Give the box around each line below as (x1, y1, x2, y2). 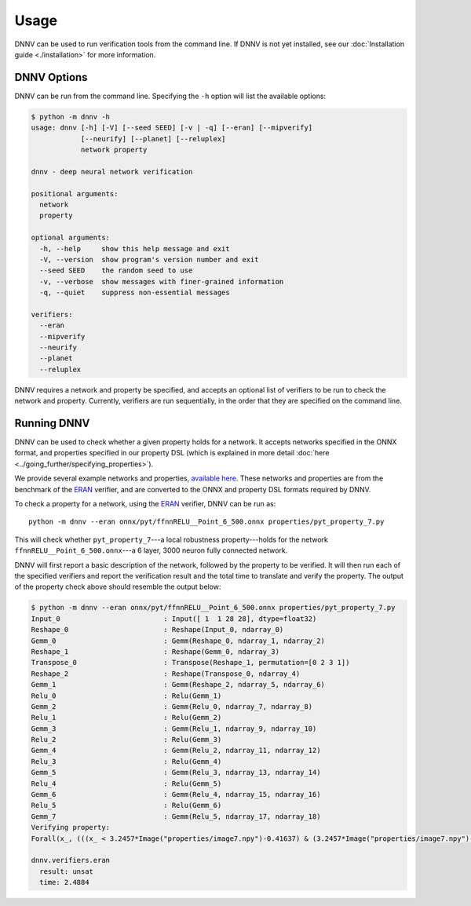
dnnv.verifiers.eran (31, 856, 110, 865)
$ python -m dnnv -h (31, 112, 110, 121)
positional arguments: (31, 189, 119, 198)
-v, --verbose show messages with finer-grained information (39, 277, 284, 286)
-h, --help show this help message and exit (39, 244, 231, 253)
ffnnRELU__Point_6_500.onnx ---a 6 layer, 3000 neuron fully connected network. (14, 546, 288, 555)
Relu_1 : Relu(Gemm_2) (31, 713, 222, 722)
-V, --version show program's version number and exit (39, 255, 259, 264)
